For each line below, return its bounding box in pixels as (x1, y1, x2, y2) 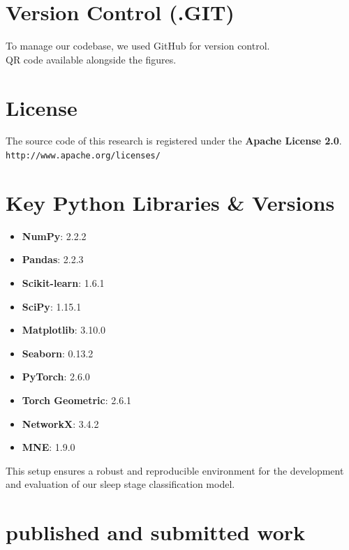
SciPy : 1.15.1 (22, 299, 82, 313)
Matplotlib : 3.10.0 (22, 322, 106, 337)
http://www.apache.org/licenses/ (6, 151, 161, 161)
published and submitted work (6, 518, 306, 547)
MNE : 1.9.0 (22, 440, 75, 454)
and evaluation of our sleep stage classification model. (6, 477, 235, 491)
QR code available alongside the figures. (6, 52, 177, 66)
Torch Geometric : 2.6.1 (22, 392, 132, 407)
